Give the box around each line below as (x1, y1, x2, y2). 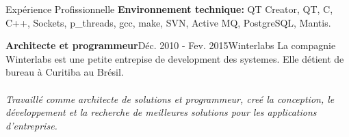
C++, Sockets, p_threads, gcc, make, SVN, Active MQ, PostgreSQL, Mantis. (5, 15, 331, 29)
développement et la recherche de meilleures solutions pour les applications (5, 105, 317, 119)
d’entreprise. (5, 118, 57, 132)
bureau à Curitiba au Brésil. (5, 65, 124, 79)
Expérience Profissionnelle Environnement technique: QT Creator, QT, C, (5, 2, 333, 16)
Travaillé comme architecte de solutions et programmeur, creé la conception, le (5, 91, 335, 106)
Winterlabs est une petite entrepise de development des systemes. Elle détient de (5, 51, 344, 65)
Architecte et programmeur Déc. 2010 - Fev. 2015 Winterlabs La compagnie (5, 38, 336, 52)
